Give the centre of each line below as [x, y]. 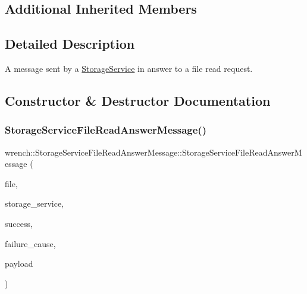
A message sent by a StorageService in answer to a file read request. [129, 68]
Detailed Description [70, 44]
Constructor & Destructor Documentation [138, 100]
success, [19, 223]
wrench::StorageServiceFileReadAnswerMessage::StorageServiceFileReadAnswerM [153, 152]
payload [19, 263]
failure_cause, [30, 243]
